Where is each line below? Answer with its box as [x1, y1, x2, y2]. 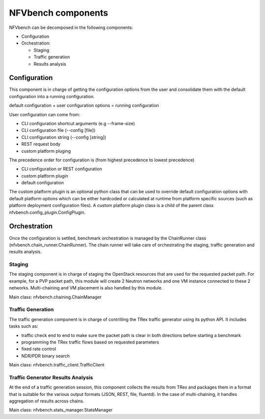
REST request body [21, 141, 61, 147]
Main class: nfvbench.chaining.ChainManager [9, 294, 102, 300]
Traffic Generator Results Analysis [9, 374, 93, 381]
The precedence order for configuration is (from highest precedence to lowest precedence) [9, 157, 195, 163]
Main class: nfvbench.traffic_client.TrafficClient [9, 362, 105, 368]
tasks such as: [9, 323, 39, 329]
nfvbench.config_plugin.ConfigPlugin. [9, 209, 86, 215]
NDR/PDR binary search [21, 353, 70, 359]
